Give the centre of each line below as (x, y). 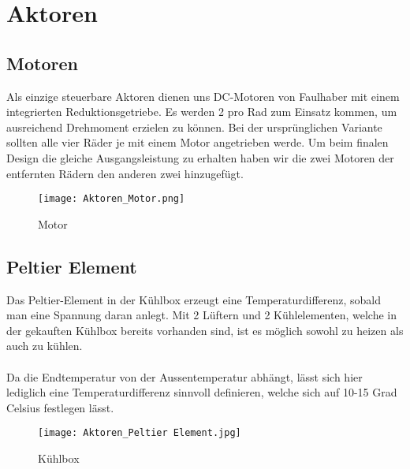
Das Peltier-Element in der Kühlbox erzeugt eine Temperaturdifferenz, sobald (194, 299)
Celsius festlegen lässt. (60, 407)
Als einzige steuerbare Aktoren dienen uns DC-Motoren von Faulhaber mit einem (203, 96)
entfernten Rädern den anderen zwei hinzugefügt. (125, 173)
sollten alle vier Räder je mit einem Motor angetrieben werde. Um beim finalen (198, 142)
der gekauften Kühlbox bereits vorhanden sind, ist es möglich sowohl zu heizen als (205, 330)
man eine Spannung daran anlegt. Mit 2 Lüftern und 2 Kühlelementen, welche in (201, 315)
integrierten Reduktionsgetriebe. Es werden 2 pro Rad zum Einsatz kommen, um (202, 112)
